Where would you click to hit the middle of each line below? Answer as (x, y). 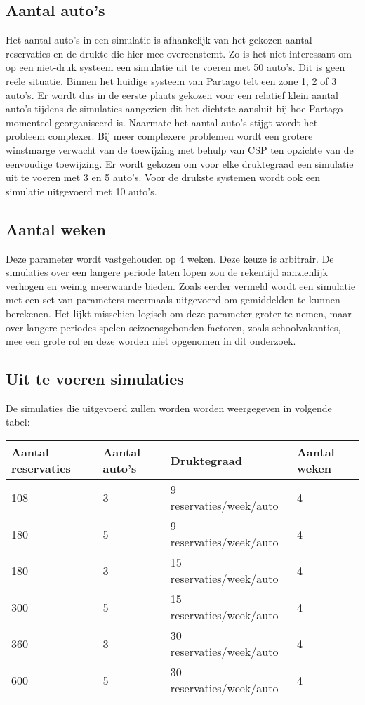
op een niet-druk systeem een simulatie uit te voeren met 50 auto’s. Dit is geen (175, 67)
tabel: (18, 422)
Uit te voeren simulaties (95, 379)
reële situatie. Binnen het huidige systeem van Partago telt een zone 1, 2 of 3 (171, 80)
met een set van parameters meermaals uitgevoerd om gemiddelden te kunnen (173, 299)
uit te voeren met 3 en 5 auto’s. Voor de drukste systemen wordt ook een (163, 177)
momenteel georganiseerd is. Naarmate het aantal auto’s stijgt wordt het (162, 122)
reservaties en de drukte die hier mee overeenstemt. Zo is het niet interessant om (179, 53)
